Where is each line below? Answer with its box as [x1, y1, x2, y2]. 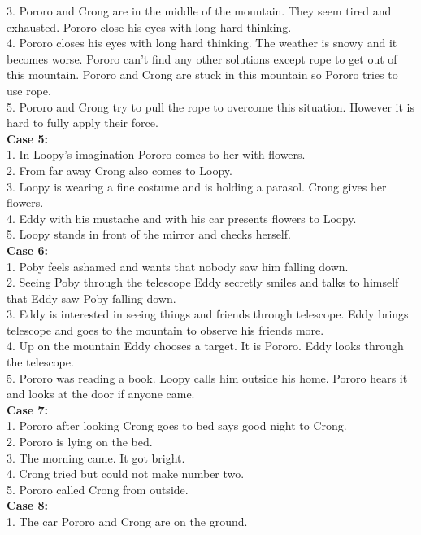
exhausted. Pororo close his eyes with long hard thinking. [7, 18, 292, 35]
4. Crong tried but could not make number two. [7, 465, 245, 482]
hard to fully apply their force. [7, 114, 158, 131]
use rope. [7, 81, 51, 99]
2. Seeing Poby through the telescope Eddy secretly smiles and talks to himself [7, 274, 399, 291]
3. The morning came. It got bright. [7, 449, 185, 466]
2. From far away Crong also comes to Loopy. [7, 161, 232, 178]
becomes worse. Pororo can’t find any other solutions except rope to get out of [7, 50, 397, 67]
